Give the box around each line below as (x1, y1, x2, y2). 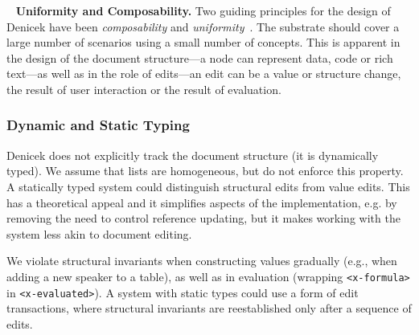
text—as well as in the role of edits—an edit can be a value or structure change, (6, 65, 401, 82)
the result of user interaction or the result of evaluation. (6, 80, 281, 97)
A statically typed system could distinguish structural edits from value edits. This (6, 178, 410, 194)
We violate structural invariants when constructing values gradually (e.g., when (6, 252, 397, 269)
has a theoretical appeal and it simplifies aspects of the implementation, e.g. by (6, 194, 397, 210)
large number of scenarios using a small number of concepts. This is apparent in (6, 34, 401, 51)
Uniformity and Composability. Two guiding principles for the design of (15, 2, 391, 18)
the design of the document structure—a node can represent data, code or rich (6, 49, 393, 66)
